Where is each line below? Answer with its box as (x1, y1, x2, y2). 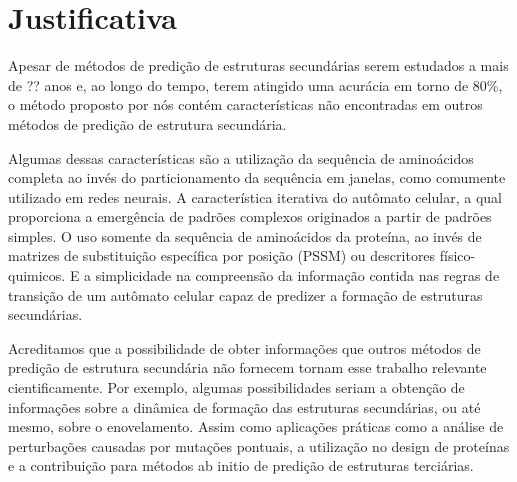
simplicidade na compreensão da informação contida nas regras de (95, 265, 500, 286)
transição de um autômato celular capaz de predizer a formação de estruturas (8, 284, 483, 305)
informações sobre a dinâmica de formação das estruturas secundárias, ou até (8, 396, 481, 417)
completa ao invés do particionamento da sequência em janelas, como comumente (8, 167, 506, 188)
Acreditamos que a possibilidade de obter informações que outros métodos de (8, 337, 481, 358)
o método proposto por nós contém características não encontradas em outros (8, 94, 483, 115)
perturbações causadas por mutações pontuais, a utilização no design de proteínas (8, 435, 510, 456)
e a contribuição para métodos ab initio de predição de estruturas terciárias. (8, 455, 474, 476)
